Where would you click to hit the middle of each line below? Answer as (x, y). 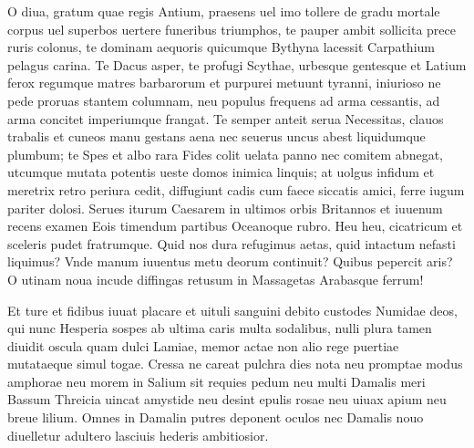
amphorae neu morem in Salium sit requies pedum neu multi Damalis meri (216, 381)
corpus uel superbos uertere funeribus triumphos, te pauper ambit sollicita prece (232, 29)
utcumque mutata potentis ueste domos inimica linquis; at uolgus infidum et (221, 172)
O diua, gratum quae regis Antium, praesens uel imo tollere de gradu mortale (224, 11)
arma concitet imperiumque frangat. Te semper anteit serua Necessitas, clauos (226, 118)
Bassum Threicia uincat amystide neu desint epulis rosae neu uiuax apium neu (227, 399)
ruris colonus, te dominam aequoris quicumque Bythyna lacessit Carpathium (221, 47)
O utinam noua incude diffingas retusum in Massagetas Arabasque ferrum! (216, 279)
